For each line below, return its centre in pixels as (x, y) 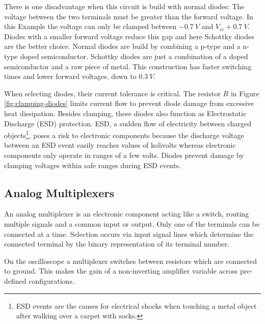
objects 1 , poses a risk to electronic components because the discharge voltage (124, 134)
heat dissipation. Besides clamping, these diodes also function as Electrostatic (125, 113)
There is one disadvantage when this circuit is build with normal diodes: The (124, 6)
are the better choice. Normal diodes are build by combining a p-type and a (122, 46)
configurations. (51, 280)
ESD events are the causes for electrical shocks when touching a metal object (136, 305)
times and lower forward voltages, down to (70, 76)
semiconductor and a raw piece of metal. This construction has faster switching (128, 66)
